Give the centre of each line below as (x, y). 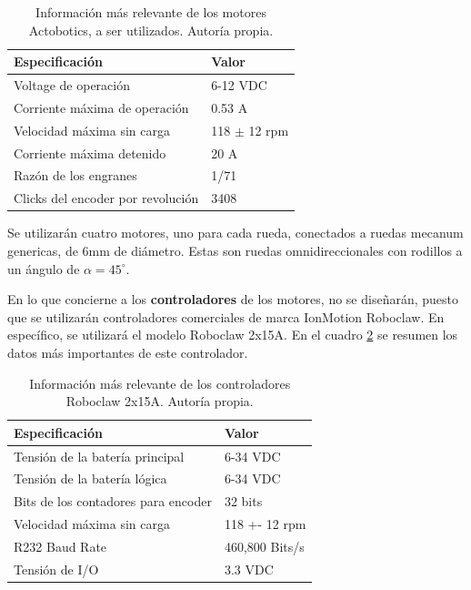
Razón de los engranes (75, 175)
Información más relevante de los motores (151, 12)
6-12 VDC (239, 85)
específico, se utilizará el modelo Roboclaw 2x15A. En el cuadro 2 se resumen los (233, 335)
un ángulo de (44, 268)
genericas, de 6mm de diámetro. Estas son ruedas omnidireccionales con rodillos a (235, 250)
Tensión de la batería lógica (90, 478)
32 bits (243, 501)
